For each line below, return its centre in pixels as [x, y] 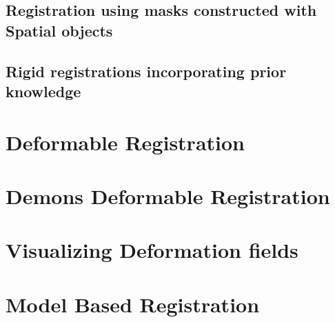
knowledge [43, 91]
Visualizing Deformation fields [152, 250]
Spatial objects [59, 30]
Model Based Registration [133, 304]
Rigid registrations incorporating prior [146, 71]
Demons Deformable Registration [168, 195]
